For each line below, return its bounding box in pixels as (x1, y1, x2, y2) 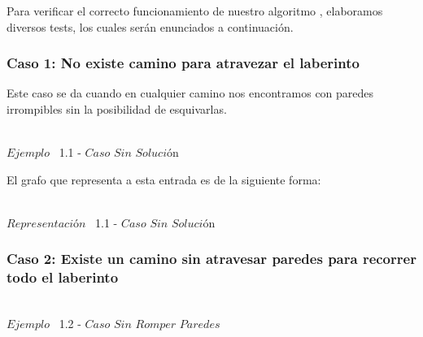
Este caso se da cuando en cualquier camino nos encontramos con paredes (7, 84, 374, 102)
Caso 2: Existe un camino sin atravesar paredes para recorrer (7, 248, 416, 269)
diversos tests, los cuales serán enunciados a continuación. (7, 18, 294, 35)
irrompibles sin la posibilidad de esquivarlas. (7, 101, 227, 117)
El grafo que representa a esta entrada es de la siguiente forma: (7, 171, 321, 188)
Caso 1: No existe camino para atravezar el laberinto (7, 53, 360, 73)
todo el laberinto (7, 267, 119, 287)
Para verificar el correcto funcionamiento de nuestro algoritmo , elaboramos (7, 2, 383, 19)
